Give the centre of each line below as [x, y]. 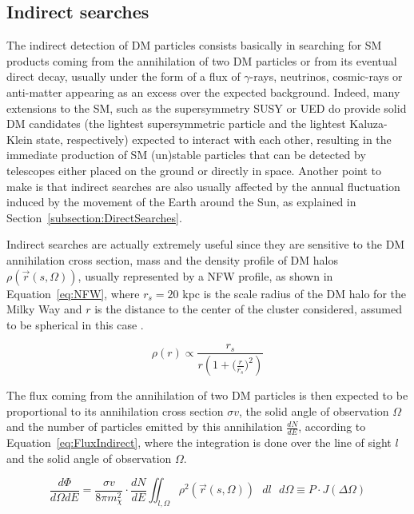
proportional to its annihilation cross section [115, 410]
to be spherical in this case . [75, 324]
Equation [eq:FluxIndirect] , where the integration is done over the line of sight [199, 442]
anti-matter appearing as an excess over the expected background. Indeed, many [203, 92]
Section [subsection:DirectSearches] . [94, 217]
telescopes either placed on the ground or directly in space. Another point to [194, 170]
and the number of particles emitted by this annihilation [145, 426]
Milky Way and [44, 309]
